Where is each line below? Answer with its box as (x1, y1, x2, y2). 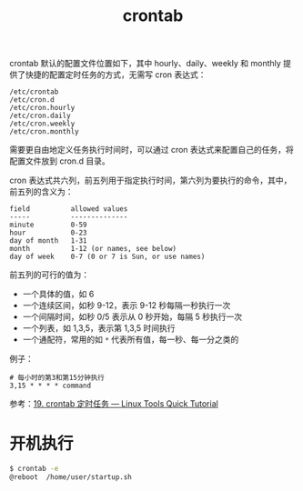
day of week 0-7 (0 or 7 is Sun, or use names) (9, 252, 206, 262)
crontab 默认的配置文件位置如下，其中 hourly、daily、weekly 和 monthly (9, 58, 282, 69)
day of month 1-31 (9, 236, 88, 245)
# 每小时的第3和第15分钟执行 (9, 374, 105, 383)
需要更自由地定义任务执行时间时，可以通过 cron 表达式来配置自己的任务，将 (9, 145, 294, 155)
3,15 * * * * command (9, 381, 92, 391)
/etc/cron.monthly (9, 127, 79, 136)
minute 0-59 (9, 220, 88, 230)
